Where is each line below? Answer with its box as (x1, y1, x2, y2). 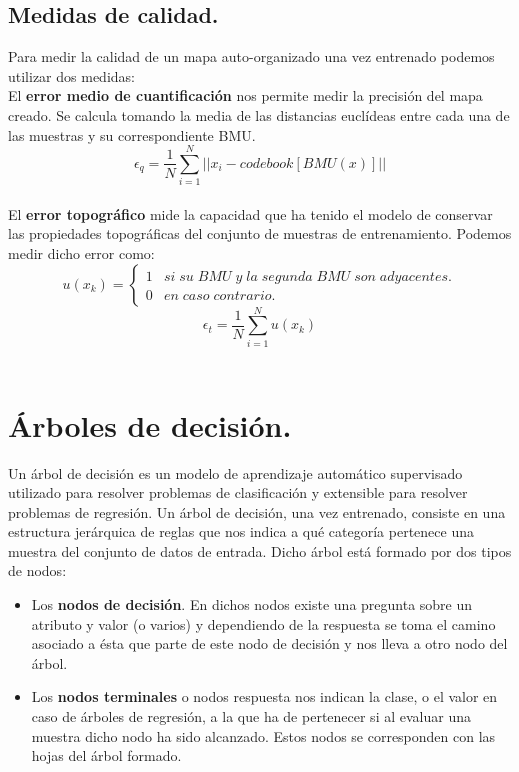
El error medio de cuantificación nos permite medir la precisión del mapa (8, 85, 483, 106)
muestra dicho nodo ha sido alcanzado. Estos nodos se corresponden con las (31, 725, 496, 746)
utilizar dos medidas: (8, 65, 135, 86)
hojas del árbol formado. (31, 745, 182, 766)
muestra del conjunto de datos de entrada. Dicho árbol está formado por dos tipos (8, 540, 512, 561)
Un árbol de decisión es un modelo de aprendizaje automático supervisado (8, 462, 463, 483)
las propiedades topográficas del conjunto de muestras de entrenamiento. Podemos (8, 223, 512, 244)
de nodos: (8, 560, 67, 581)
